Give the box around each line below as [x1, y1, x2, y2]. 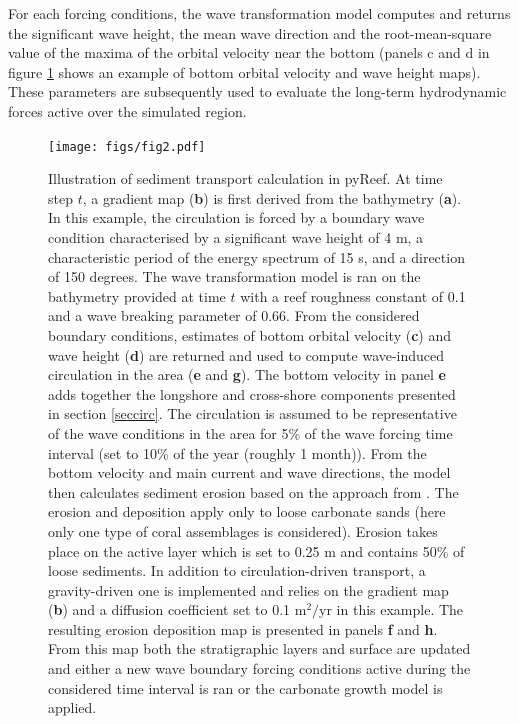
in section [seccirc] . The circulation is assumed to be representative [48, 403, 457, 424]
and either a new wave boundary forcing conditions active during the [48, 658, 471, 679]
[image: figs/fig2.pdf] [48, 139, 206, 154]
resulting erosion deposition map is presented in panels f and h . [48, 618, 438, 639]
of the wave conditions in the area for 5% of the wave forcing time [48, 422, 453, 443]
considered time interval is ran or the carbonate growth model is [48, 677, 443, 698]
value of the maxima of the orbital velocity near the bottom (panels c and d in [8, 42, 490, 63]
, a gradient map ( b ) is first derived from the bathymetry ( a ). [82, 187, 462, 208]
